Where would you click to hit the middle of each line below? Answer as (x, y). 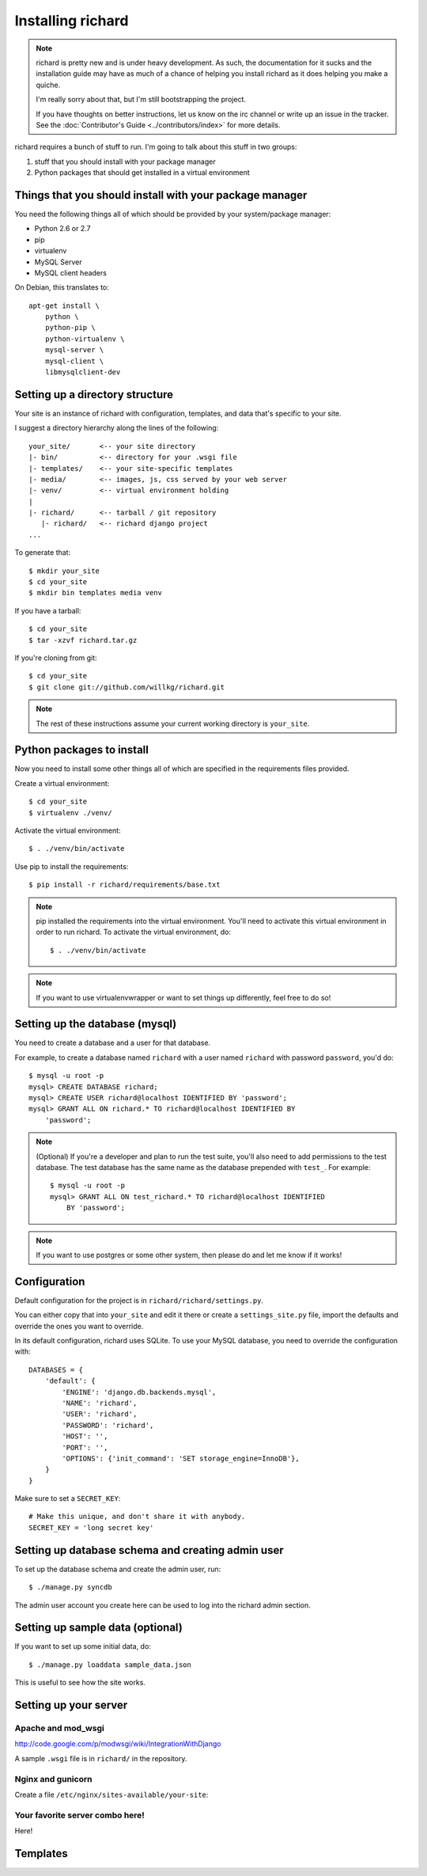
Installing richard (72, 21)
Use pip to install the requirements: (72, 866)
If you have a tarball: (48, 610)
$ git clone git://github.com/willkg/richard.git (127, 687)
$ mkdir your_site (64, 571)
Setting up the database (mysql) (96, 1024)
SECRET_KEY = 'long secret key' (91, 1527)
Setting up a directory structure (94, 395)
